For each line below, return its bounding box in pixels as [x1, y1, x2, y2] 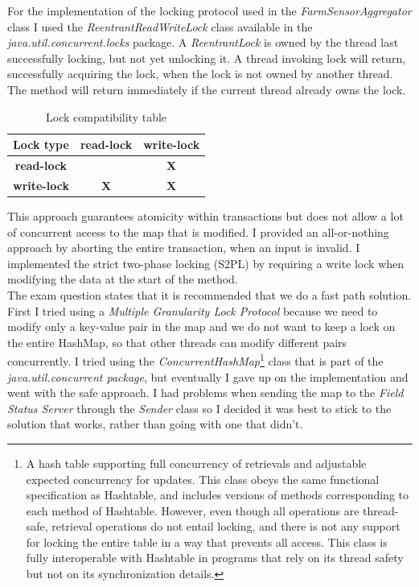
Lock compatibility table [46, 108, 167, 125]
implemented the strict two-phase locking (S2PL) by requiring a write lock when [7, 254, 405, 271]
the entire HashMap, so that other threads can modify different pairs [7, 333, 347, 350]
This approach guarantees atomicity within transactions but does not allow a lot [7, 207, 404, 224]
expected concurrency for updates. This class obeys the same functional [26, 470, 380, 487]
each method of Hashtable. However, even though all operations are [26, 502, 359, 519]
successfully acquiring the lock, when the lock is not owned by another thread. [7, 65, 393, 82]
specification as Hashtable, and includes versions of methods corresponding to [26, 486, 409, 503]
